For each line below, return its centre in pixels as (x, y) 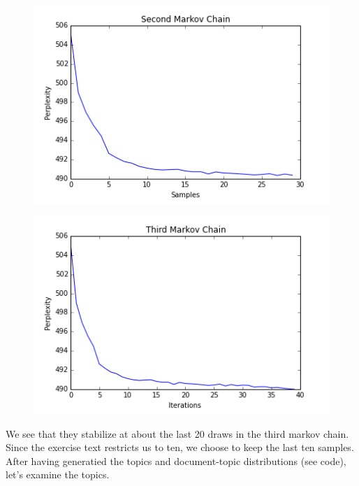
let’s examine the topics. (58, 474)
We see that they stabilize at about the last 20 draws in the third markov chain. (177, 433)
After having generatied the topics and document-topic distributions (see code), (176, 460)
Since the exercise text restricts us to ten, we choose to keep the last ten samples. (180, 447)
